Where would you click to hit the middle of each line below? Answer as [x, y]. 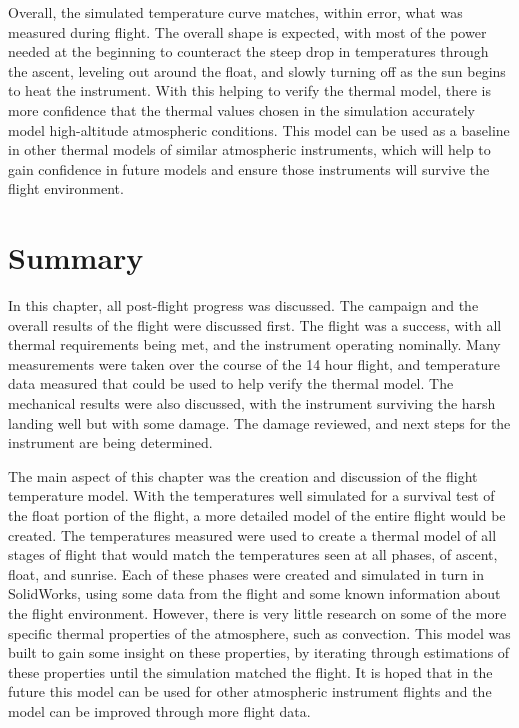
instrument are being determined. [110, 442]
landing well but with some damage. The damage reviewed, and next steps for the [259, 422]
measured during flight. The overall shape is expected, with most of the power [247, 31]
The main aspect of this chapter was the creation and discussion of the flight [243, 475]
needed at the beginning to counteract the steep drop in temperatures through [248, 51]
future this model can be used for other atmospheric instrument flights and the [250, 691]
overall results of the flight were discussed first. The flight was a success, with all [255, 324]
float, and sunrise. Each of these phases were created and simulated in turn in [246, 573]
